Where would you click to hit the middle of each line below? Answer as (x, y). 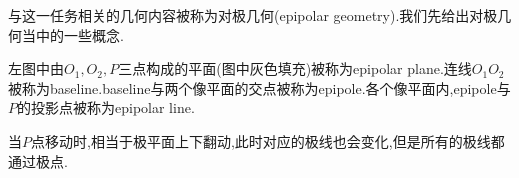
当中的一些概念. (72, 34)
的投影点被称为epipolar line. (106, 107)
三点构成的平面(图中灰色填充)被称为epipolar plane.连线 (295, 68)
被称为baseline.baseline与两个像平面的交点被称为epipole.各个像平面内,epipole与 (259, 87)
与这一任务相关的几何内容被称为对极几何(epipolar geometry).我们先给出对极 (253, 15)
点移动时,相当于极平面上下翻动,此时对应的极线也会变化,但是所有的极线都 (268, 140)
